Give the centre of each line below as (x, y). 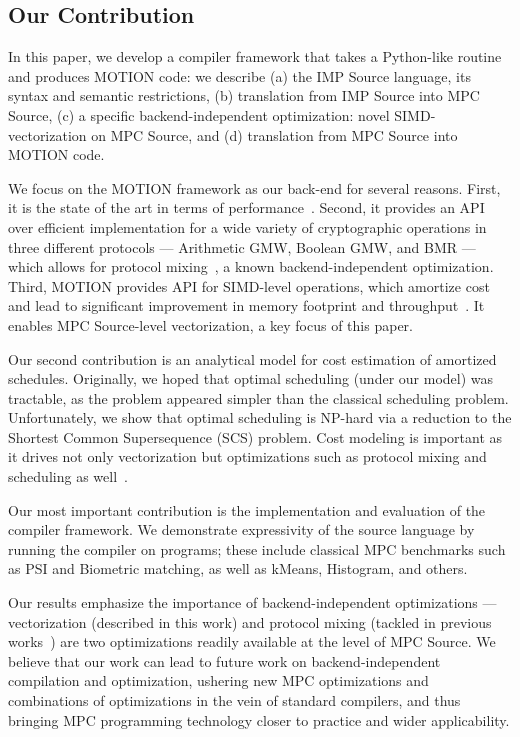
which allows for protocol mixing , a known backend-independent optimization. (251, 266)
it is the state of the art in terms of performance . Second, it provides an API (246, 207)
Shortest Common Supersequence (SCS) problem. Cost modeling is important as (255, 436)
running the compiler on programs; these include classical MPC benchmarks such (257, 548)
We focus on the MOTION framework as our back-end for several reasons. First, (254, 187)
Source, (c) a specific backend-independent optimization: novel (199, 114)
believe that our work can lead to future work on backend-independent (224, 660)
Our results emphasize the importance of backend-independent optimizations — (252, 602)
